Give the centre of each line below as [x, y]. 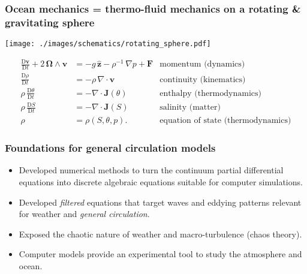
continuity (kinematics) [203, 79]
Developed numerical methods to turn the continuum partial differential [151, 170]
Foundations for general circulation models [110, 148]
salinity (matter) [190, 108]
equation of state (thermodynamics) [225, 121]
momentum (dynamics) [202, 64]
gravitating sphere [50, 22]
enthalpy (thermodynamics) [210, 93]
